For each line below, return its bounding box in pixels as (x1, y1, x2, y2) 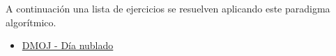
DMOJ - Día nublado (22, 38, 114, 53)
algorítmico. (6, 15, 56, 29)
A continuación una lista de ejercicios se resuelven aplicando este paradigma (6, 1, 330, 15)
